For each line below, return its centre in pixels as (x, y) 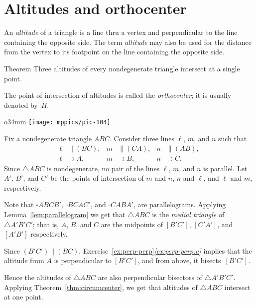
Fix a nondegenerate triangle (48, 138)
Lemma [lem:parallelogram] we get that (65, 214)
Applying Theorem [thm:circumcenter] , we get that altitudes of (101, 287)
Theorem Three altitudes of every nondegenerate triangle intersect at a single (122, 68)
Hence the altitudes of (38, 277)
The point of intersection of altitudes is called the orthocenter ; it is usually (118, 95)
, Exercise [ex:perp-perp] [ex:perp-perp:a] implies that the (165, 250)
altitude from (24, 260)
